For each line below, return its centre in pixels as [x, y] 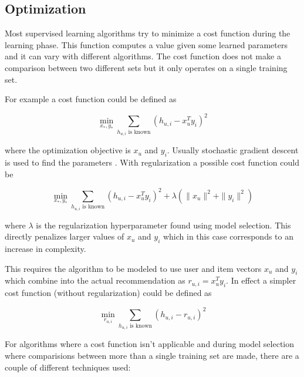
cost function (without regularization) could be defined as [108, 293]
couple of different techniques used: [68, 367]
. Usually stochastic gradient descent [233, 150]
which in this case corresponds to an [228, 236]
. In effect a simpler [261, 280]
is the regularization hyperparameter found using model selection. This [163, 225]
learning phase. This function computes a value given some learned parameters [146, 44]
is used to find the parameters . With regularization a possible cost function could [152, 162]
